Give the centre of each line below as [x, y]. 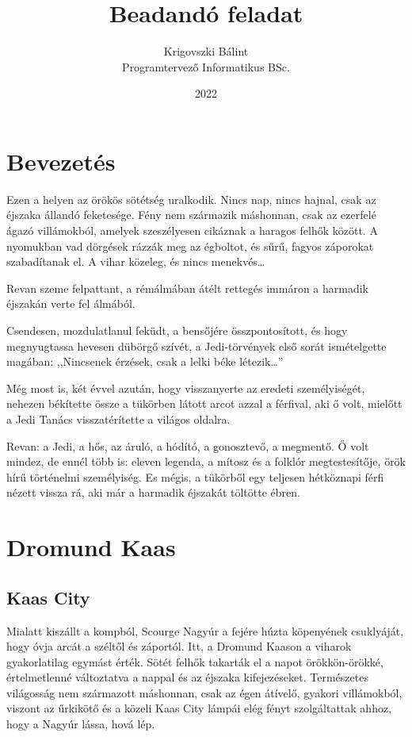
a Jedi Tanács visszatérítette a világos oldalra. [118, 418]
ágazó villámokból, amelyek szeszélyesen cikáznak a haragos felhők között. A [192, 230]
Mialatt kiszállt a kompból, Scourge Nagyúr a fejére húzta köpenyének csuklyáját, [205, 630]
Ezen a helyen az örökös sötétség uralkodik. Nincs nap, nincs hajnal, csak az [191, 199]
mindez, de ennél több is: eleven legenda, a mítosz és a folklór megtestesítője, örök [206, 461]
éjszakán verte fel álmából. [71, 303]
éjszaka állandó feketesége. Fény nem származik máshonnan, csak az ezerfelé [191, 215]
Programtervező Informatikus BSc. [206, 66]
